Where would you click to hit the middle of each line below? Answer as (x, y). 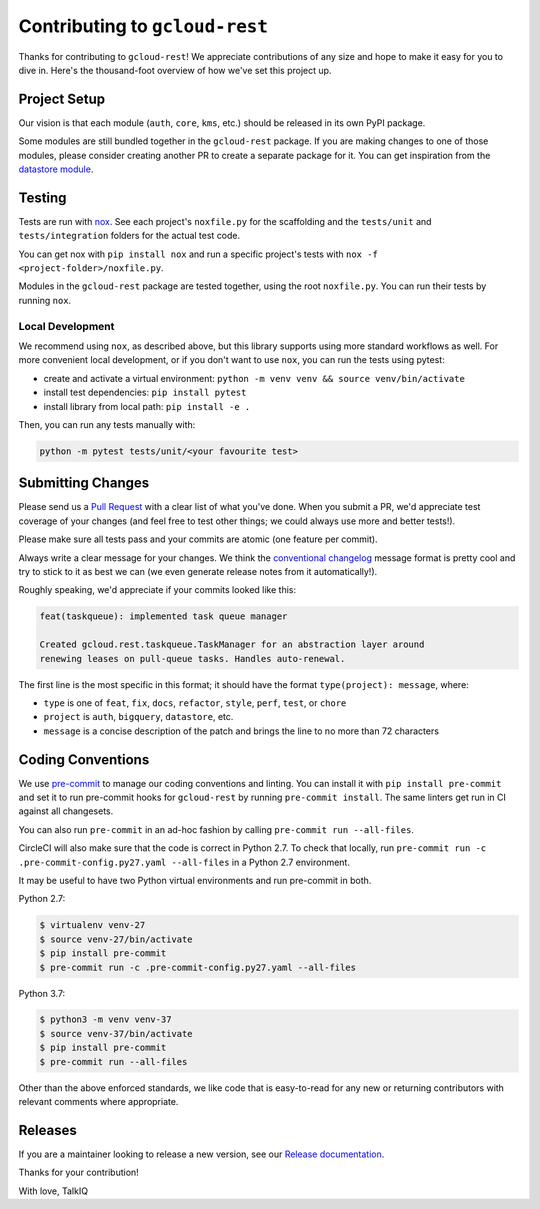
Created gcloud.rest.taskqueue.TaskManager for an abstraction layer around (232, 644)
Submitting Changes (84, 483)
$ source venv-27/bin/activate (116, 939)
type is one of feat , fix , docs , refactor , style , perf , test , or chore (195, 702)
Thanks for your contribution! (78, 1172)
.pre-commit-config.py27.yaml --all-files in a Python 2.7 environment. (184, 862)
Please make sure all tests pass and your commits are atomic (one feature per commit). (198, 539)
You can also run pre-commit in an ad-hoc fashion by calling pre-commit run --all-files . (216, 829)
